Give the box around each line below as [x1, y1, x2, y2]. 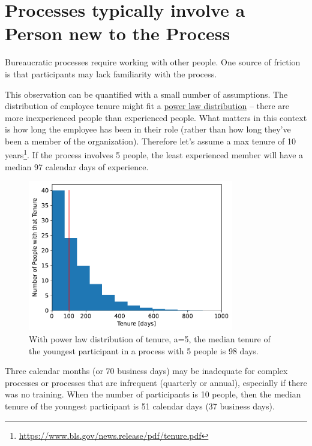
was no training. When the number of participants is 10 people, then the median [5, 388, 301, 400]
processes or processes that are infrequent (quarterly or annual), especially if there [5, 376, 307, 388]
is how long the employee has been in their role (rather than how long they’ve [5, 123, 291, 135]
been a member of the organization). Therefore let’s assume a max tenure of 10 [5, 134, 296, 147]
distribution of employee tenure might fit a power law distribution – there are [5, 100, 290, 112]
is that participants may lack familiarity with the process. [5, 67, 217, 80]
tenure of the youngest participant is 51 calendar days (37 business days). [5, 400, 275, 412]
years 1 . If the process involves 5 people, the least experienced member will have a [5, 147, 304, 161]
